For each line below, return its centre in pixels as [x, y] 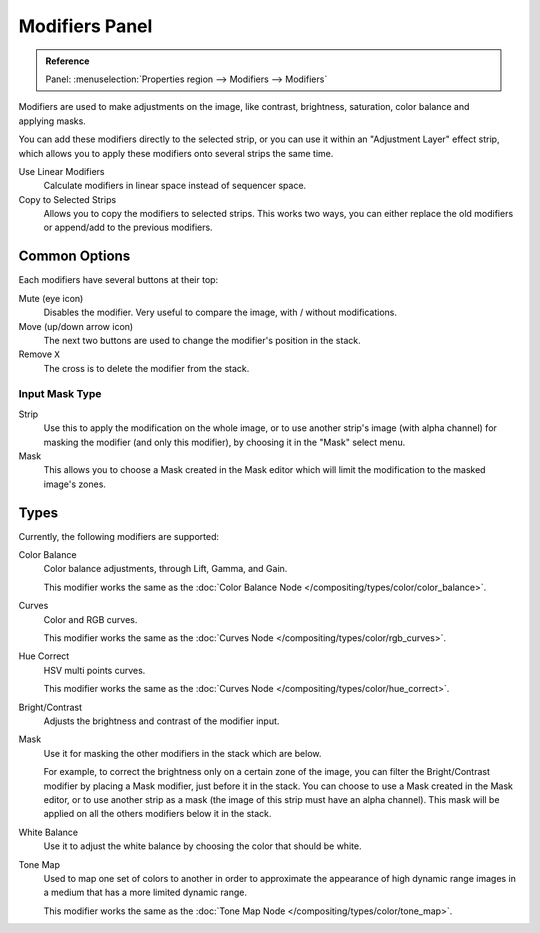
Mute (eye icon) [51, 298]
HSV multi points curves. [94, 670]
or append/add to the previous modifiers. [128, 227]
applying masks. [52, 121]
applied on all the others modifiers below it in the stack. [157, 814]
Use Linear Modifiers [61, 171]
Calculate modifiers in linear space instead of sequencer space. [175, 186]
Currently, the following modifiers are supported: [119, 536]
